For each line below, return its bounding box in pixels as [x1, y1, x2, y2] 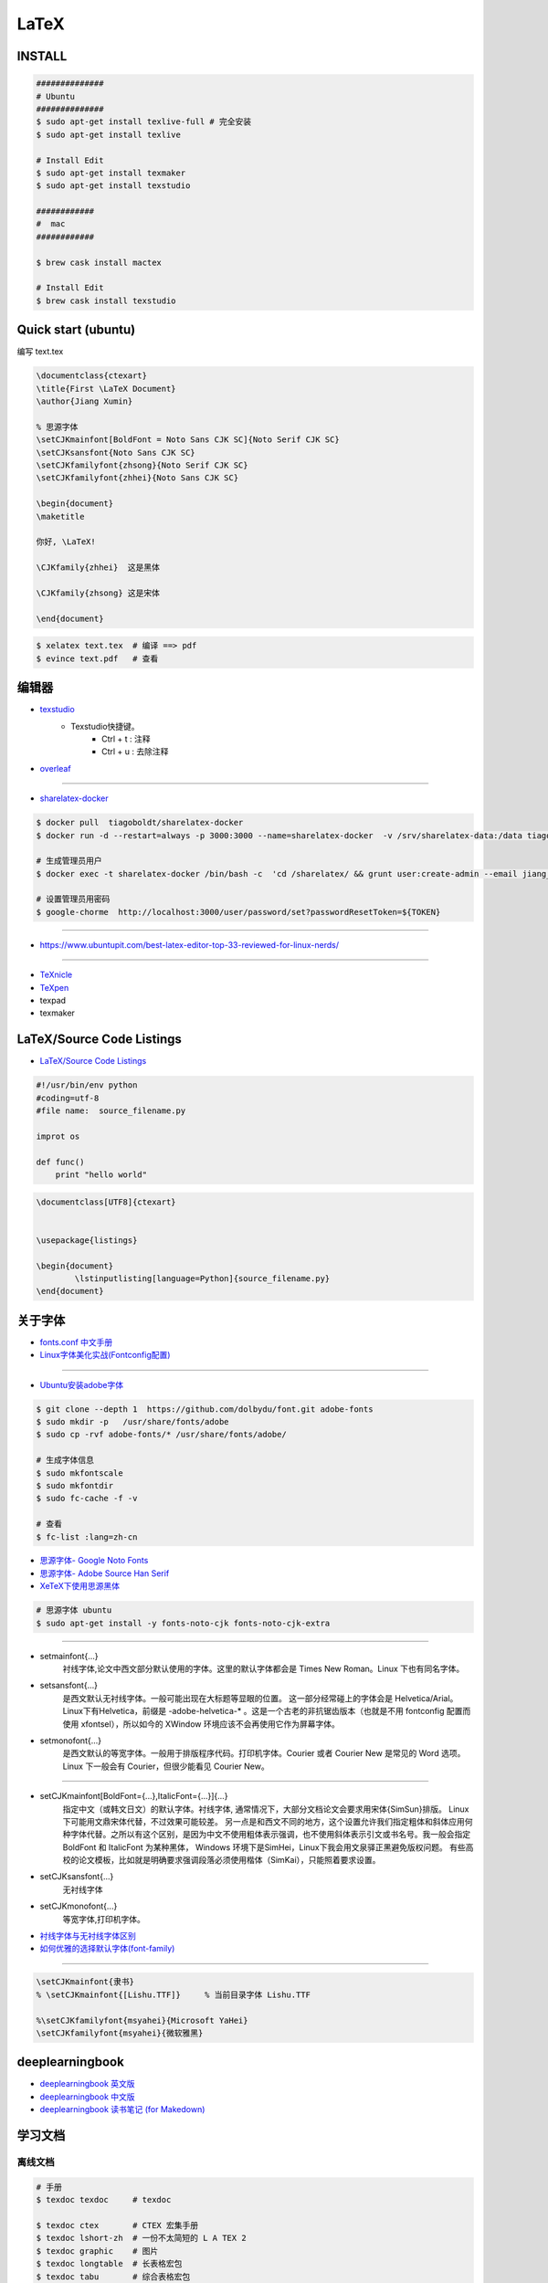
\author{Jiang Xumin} [36, 396, 133, 406]
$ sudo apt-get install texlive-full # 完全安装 [36, 117, 251, 127]
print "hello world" [55, 1170, 148, 1180]
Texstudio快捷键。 [70, 721, 141, 731]
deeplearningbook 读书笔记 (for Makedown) [39, 2104, 205, 2115]
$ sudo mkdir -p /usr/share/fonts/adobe [36, 1416, 229, 1426]
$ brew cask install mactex [36, 257, 162, 268]
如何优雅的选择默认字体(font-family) [39, 1943, 175, 1954]
